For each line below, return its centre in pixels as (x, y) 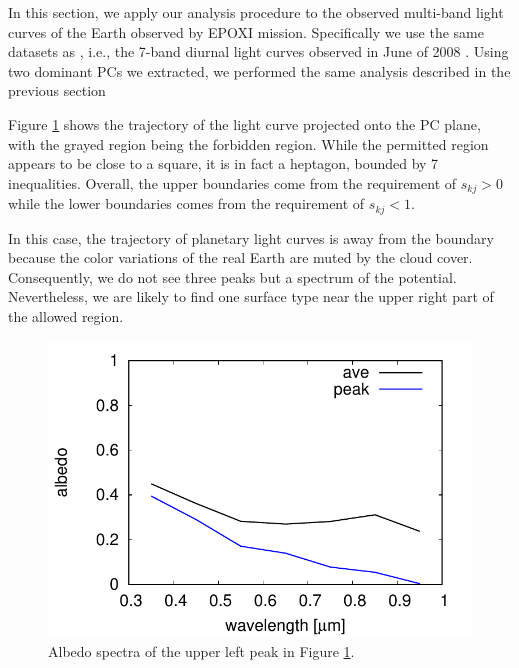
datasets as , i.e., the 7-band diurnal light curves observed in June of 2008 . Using (258, 51)
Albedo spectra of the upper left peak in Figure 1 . (201, 651)
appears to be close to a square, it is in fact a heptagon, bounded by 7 (223, 163)
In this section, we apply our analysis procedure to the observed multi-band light (256, 12)
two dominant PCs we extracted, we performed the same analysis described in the (259, 70)
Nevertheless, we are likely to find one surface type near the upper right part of (251, 296)
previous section (57, 90)
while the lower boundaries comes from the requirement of (186, 203)
